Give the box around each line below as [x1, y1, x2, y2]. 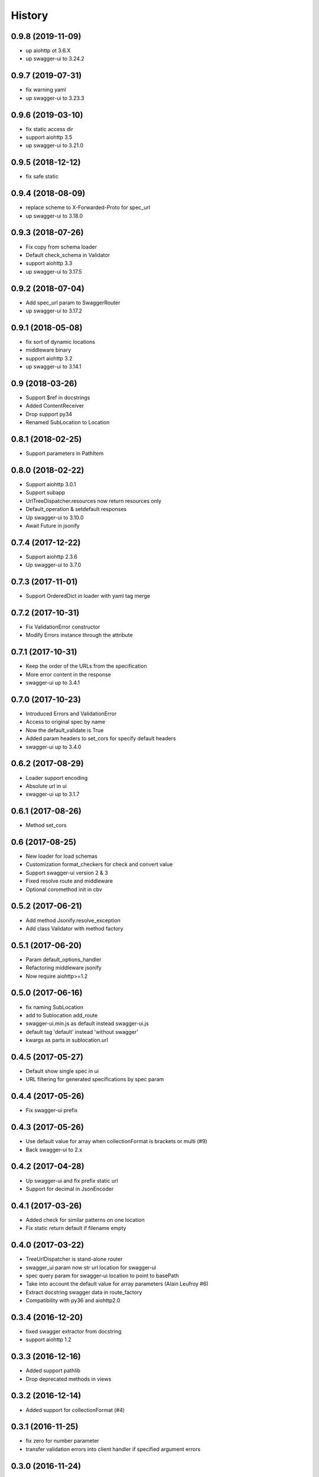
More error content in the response [25, 671, 112, 678]
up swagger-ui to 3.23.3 [25, 95, 84, 102]
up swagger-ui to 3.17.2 [25, 307, 82, 314]
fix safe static [25, 173, 59, 180]
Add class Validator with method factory [25, 925, 123, 932]
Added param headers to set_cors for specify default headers [25, 735, 177, 742]
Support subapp [25, 489, 66, 496]
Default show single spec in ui [25, 1068, 99, 1075]
